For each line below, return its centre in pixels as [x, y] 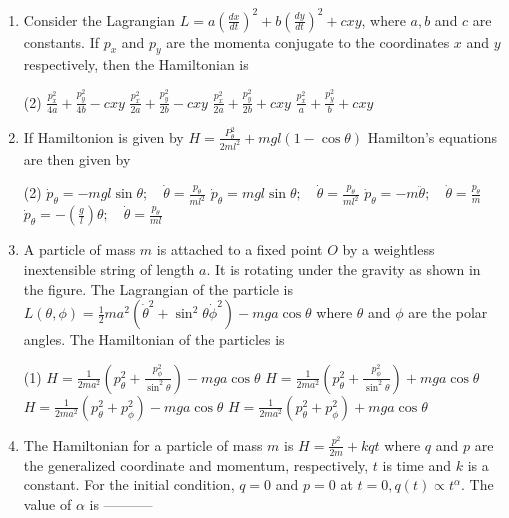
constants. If [61, 41]
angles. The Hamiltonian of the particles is [154, 339]
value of [47, 503]
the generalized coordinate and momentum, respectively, [196, 464]
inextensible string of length [109, 268]
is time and [417, 464]
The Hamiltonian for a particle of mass [143, 444]
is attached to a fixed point [239, 249]
